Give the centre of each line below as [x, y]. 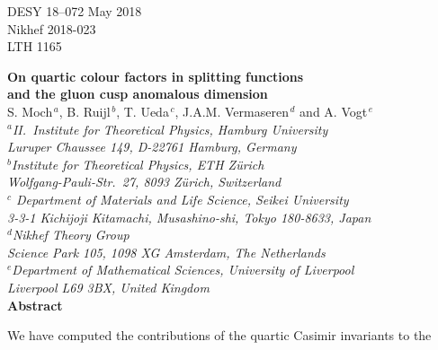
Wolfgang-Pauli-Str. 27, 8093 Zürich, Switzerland [144, 182]
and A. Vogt [334, 111]
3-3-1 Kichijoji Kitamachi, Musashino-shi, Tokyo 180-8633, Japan [189, 217]
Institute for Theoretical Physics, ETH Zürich [138, 164]
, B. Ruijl [85, 111]
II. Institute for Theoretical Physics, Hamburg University [170, 129]
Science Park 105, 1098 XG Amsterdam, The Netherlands [166, 252]
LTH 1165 [35, 46]
